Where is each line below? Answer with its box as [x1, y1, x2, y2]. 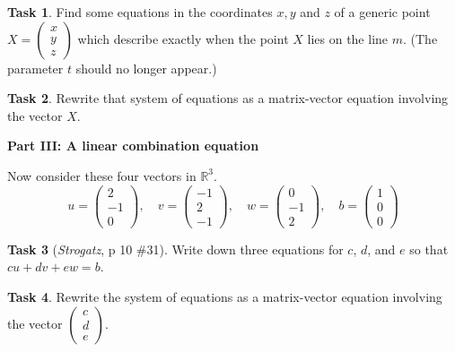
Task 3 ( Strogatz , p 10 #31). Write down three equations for [7, 239, 344, 258]
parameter [7, 58, 64, 77]
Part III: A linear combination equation [7, 136, 259, 155]
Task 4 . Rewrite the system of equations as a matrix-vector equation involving [7, 287, 442, 305]
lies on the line [307, 29, 389, 47]
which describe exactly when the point [77, 29, 289, 47]
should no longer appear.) [75, 58, 217, 77]
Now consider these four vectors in [7, 166, 197, 185]
